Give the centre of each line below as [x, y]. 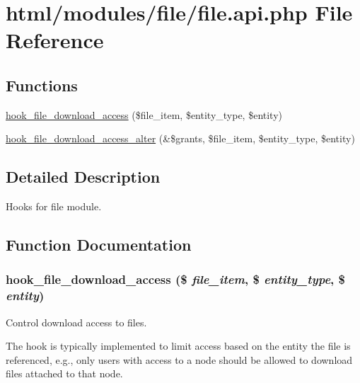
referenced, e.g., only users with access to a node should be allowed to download [179, 359]
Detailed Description [83, 177]
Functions [42, 85]
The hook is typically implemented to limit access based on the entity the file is [178, 346]
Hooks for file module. [54, 206]
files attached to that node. [64, 373]
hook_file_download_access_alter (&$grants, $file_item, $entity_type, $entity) [180, 138]
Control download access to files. [76, 322]
